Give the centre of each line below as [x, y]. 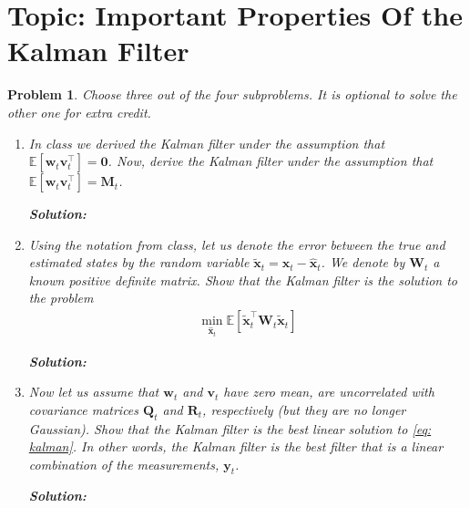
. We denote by [363, 262]
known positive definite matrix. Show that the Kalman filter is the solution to [243, 280]
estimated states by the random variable [139, 262]
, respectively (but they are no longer [304, 409]
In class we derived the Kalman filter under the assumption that [207, 143]
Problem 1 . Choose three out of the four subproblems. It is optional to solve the [232, 94]
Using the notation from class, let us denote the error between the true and [237, 244]
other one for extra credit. [79, 112]
